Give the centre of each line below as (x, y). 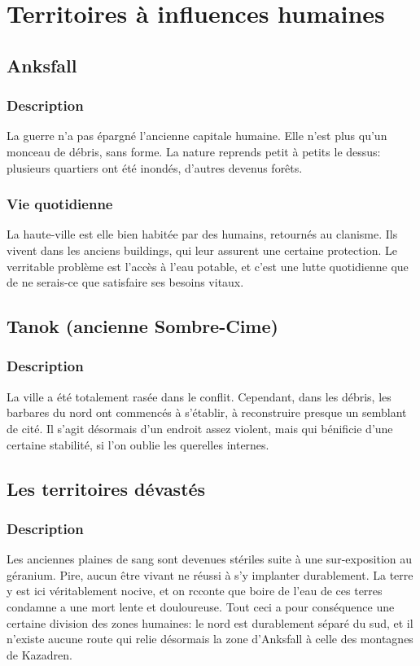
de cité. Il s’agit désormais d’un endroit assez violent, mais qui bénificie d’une (200, 428)
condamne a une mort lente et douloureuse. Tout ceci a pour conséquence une (201, 606)
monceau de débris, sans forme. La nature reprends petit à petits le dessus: (194, 151)
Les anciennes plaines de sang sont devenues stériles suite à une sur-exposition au (210, 559)
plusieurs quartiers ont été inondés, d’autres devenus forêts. (155, 167)
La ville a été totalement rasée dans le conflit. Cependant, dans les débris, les (199, 396)
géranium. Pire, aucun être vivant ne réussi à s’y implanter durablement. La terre (210, 574)
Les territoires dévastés (106, 488)
